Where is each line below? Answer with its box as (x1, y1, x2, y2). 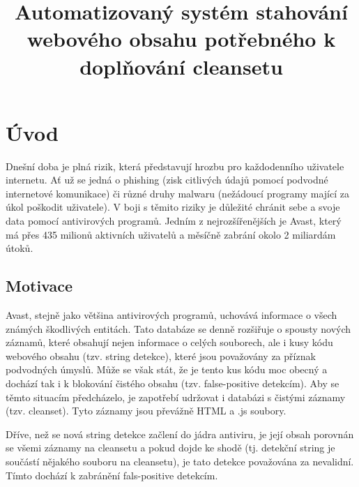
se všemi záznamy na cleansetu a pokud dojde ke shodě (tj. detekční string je (6, 440, 335, 455)
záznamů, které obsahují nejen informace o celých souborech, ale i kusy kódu (6, 335, 333, 350)
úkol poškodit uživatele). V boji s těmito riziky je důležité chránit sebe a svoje (6, 200, 340, 214)
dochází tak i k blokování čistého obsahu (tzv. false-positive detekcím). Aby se (6, 376, 339, 391)
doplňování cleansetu (79, 52, 283, 80)
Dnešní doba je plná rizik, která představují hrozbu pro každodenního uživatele (6, 158, 344, 173)
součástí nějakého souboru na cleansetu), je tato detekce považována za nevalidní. (6, 454, 354, 468)
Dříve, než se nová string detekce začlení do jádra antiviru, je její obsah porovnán (6, 426, 354, 441)
